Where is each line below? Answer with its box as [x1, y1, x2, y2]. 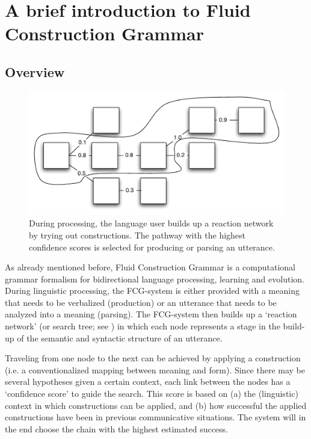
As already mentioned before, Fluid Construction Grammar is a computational [5, 261, 295, 273]
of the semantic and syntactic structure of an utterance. [17, 331, 223, 344]
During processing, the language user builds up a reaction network [29, 217, 274, 229]
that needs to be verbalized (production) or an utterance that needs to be [5, 296, 277, 308]
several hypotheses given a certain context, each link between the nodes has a [5, 375, 291, 388]
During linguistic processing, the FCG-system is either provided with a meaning [5, 284, 300, 297]
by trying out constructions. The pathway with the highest [29, 228, 246, 241]
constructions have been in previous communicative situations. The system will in [5, 411, 306, 423]
